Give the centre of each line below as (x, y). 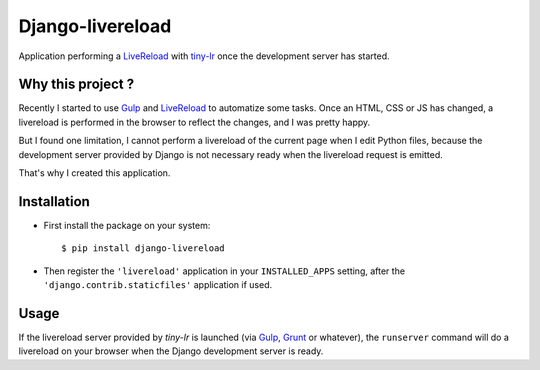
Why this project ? (76, 84)
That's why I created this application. (94, 173)
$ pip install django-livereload (143, 248)
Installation (54, 201)
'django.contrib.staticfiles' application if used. (158, 285)
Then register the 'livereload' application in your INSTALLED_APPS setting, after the (224, 271)
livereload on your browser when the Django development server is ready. (171, 351)
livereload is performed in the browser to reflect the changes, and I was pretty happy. (194, 122)
